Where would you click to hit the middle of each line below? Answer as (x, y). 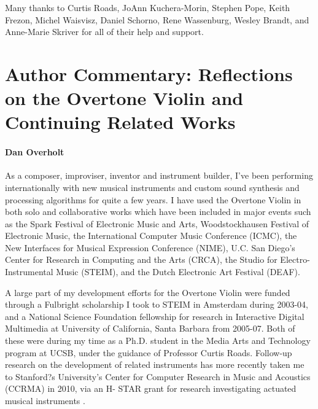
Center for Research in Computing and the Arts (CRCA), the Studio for (141, 259)
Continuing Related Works (120, 122)
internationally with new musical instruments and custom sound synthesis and (152, 187)
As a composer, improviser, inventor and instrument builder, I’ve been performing (159, 175)
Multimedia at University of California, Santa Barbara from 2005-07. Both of (150, 328)
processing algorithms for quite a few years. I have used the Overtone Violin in (153, 199)
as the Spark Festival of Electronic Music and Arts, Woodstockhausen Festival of (157, 223)
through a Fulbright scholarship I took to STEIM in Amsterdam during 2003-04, (157, 304)
